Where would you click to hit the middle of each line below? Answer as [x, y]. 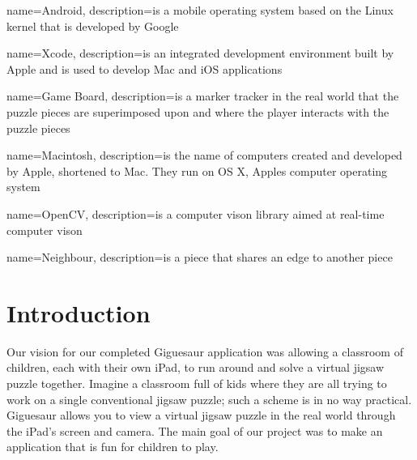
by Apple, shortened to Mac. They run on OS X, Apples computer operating [197, 170]
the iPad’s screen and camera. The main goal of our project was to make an [195, 430]
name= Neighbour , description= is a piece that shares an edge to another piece [200, 257]
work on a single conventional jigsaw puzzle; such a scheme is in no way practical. [209, 399]
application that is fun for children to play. [113, 447]
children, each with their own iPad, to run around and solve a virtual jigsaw [196, 367]
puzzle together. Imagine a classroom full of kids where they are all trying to [197, 383]
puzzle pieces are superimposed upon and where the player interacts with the [198, 111]
